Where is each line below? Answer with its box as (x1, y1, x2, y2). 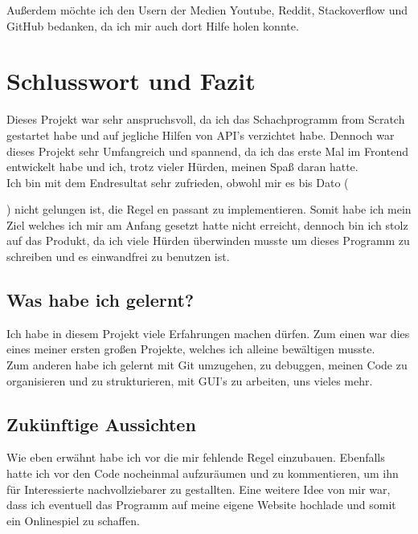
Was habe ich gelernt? (6, 287, 195, 312)
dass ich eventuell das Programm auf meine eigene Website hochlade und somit (6, 496, 396, 513)
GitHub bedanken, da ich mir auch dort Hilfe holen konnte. (6, 17, 299, 34)
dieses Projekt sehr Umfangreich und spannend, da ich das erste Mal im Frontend (6, 142, 409, 159)
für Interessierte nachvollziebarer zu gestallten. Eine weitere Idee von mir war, (6, 480, 391, 497)
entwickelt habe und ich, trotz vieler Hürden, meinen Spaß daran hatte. (6, 158, 359, 175)
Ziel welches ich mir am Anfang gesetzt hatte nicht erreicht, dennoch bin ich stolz (6, 216, 408, 233)
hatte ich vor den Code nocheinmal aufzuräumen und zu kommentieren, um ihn (6, 465, 399, 482)
